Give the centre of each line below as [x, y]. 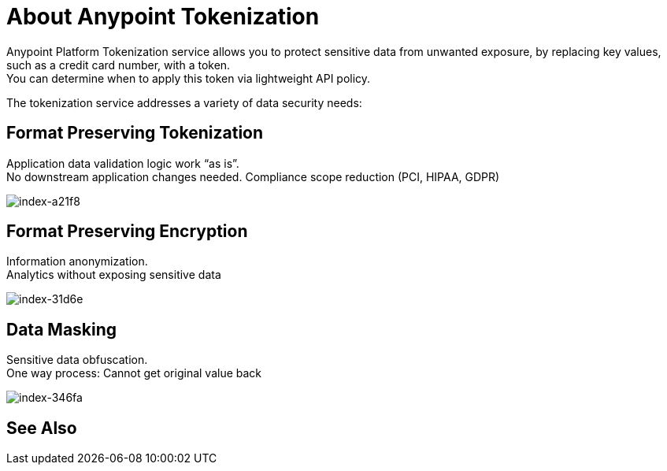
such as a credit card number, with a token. [119, 65]
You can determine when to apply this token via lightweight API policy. [189, 78]
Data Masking [62, 329]
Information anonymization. [77, 261]
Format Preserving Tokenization [135, 133]
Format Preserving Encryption [127, 232]
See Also [42, 428]
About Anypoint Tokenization [163, 17]
